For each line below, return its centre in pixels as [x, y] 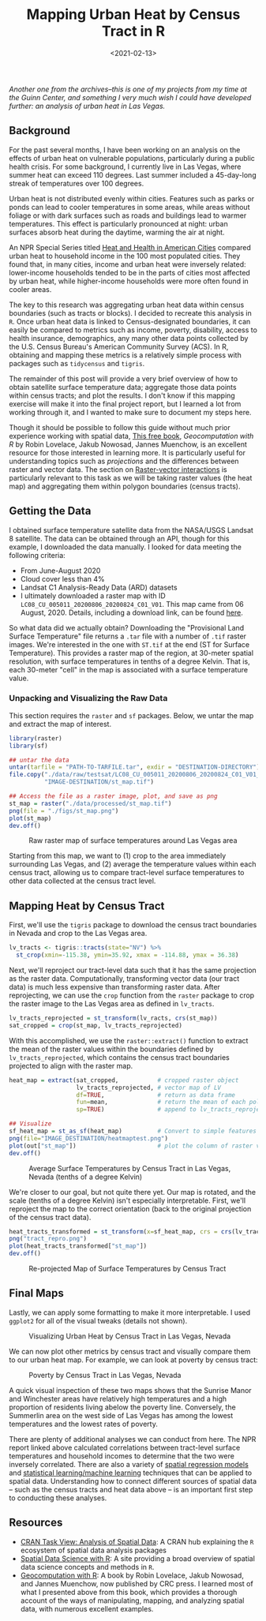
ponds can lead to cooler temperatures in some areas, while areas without [129, 207]
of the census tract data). [50, 1217]
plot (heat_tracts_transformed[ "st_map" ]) [78, 1246]
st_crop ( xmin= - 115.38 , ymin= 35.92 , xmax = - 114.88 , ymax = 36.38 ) [127, 955]
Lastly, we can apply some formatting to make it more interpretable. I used [130, 1312]
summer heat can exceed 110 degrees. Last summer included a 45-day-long [133, 174]
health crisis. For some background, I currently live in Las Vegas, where [125, 167]
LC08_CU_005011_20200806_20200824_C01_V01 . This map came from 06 [132, 604]
